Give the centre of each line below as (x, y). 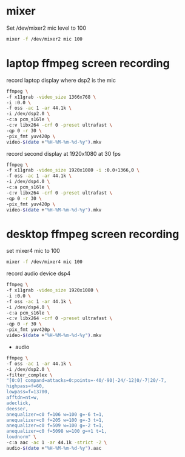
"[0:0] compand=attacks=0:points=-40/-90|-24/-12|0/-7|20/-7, (86, 381)
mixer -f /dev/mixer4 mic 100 (45, 262)
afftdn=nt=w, (23, 398)
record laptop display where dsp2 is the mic (61, 80)
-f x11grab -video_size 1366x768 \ (51, 97)
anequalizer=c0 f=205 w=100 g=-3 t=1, (55, 420)
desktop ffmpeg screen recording (93, 234)
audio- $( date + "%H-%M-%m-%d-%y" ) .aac (54, 448)
